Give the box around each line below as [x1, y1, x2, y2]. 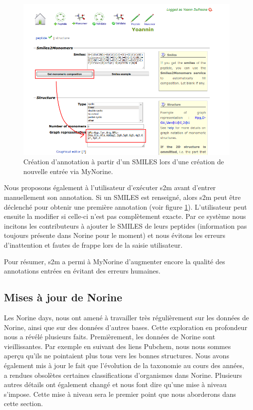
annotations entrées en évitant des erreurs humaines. [4, 266, 161, 276]
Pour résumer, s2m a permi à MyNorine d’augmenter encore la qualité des [4, 256, 225, 266]
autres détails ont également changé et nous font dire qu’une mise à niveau [4, 379, 227, 390]
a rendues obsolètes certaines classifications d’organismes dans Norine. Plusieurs [4, 370, 242, 380]
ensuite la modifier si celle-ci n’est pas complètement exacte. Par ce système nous [4, 211, 246, 221]
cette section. [4, 398, 43, 409]
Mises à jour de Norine [4, 290, 123, 305]
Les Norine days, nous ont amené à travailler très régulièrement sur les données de [4, 312, 249, 322]
